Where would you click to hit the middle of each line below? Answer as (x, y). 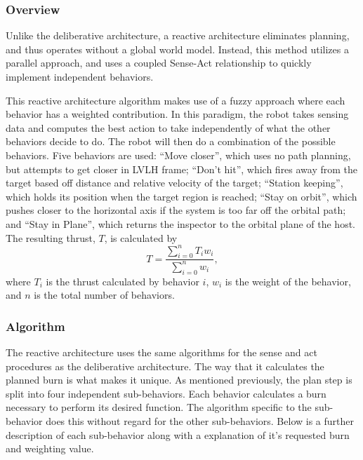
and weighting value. (50, 448)
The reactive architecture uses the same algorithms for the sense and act (161, 352)
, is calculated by (141, 237)
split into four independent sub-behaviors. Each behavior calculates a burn (166, 393)
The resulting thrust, (51, 237)
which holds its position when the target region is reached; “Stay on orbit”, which (181, 196)
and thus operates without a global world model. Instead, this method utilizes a (177, 49)
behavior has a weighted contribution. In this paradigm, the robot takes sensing (177, 114)
